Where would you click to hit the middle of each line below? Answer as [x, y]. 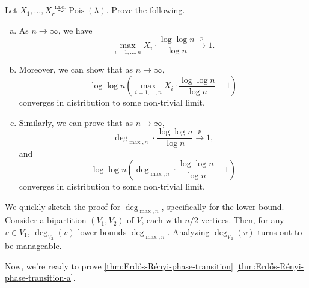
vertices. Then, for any [243, 220]
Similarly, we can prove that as [76, 122]
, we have [75, 30]
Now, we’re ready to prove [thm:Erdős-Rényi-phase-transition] [119, 265]
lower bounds [102, 231]
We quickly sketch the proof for [63, 206]
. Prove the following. [145, 10]
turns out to [280, 231]
